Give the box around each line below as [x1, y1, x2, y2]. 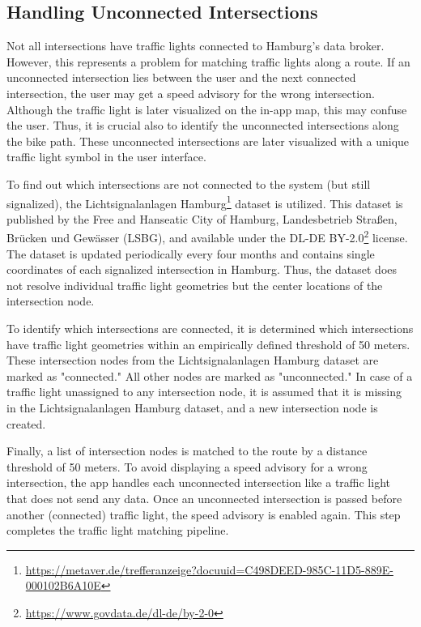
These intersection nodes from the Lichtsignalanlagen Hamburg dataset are [6, 352, 379, 369]
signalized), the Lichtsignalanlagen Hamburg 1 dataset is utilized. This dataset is [6, 192, 403, 211]
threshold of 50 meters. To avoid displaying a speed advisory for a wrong [6, 458, 368, 475]
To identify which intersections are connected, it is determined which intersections [6, 320, 414, 337]
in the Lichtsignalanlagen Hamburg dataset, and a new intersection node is [6, 399, 378, 416]
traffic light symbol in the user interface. [6, 148, 206, 165]
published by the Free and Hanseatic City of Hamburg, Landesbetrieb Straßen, [6, 210, 398, 227]
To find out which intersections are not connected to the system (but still [6, 175, 371, 192]
